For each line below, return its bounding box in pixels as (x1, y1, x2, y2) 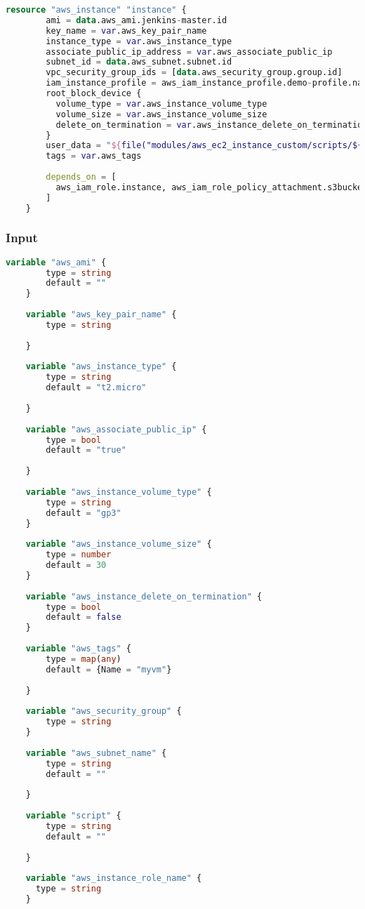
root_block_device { (46, 88, 142, 98)
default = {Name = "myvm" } (46, 664, 172, 675)
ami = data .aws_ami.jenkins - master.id (46, 15, 227, 25)
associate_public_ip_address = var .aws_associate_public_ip (46, 46, 333, 57)
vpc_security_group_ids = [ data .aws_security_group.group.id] (46, 67, 343, 78)
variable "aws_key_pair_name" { (25, 310, 177, 320)
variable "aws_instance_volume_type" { (25, 486, 212, 497)
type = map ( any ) (46, 653, 121, 664)
